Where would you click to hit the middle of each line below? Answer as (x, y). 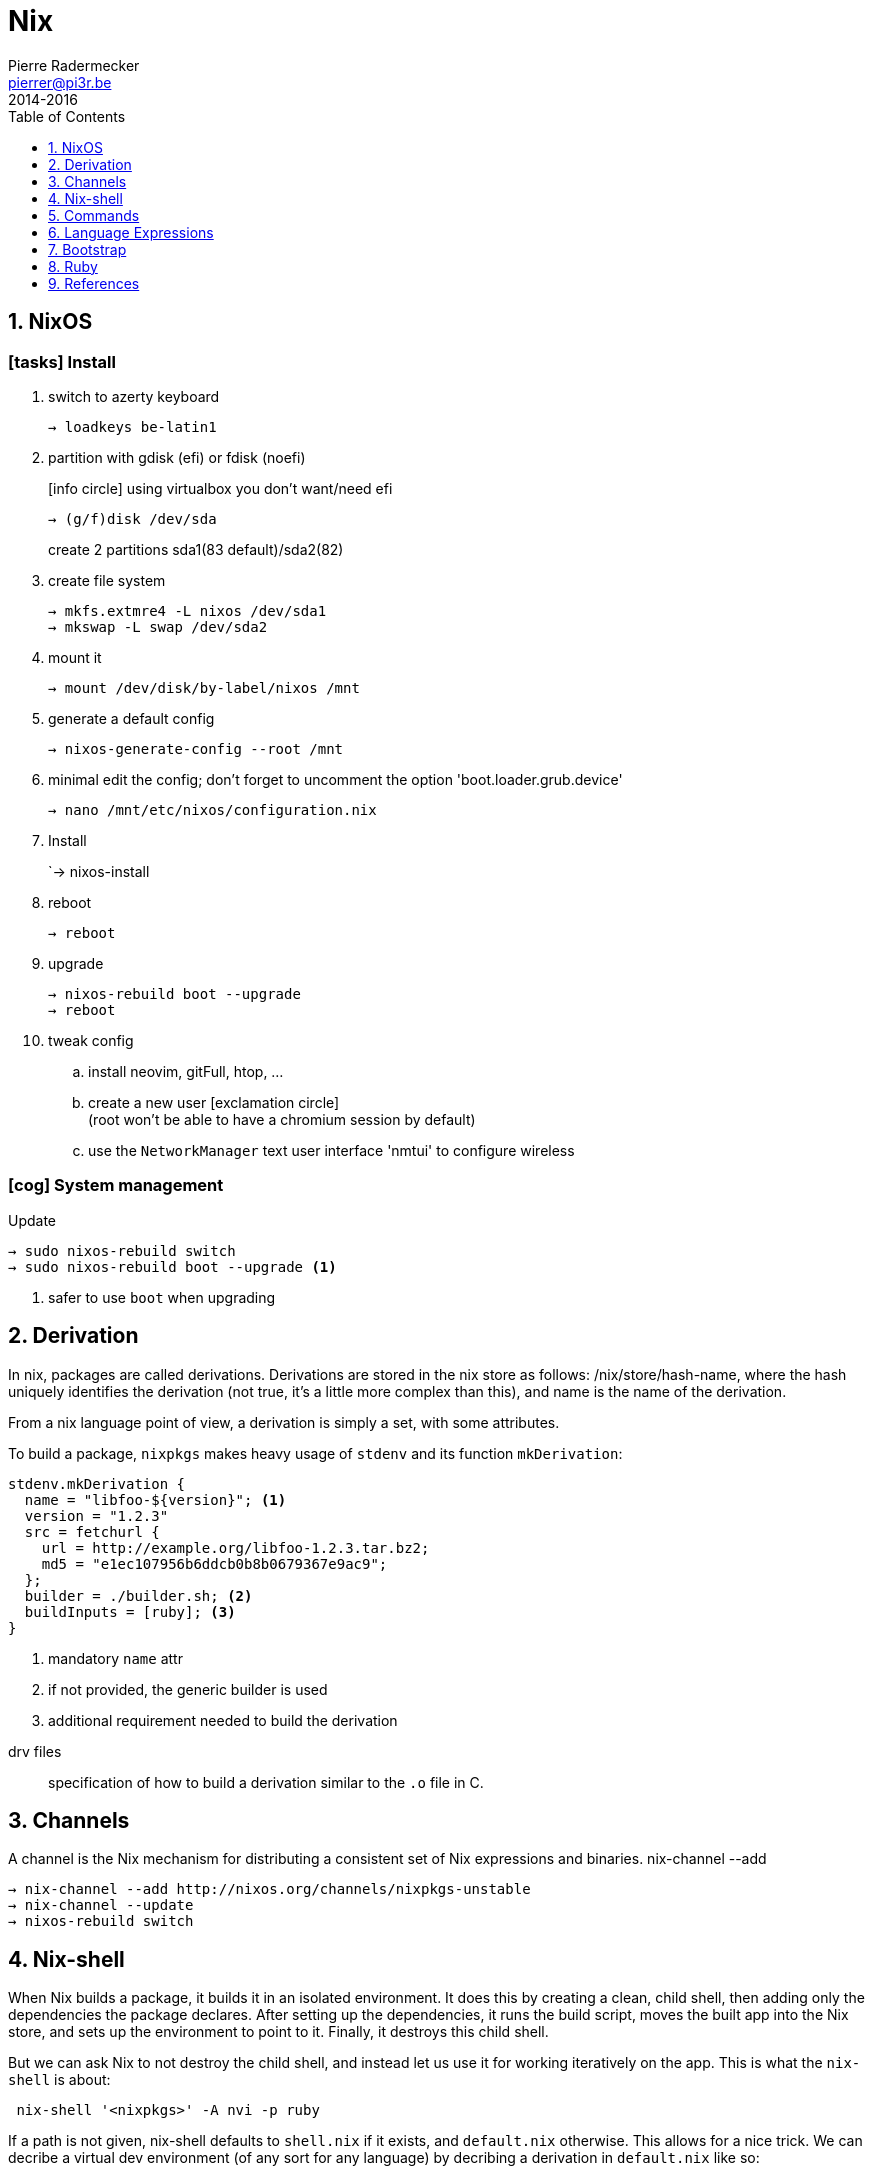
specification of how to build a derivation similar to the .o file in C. (266, 1782)
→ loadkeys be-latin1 (132, 426)
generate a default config (131, 718)
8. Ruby (73, 266)
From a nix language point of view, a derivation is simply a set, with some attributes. (284, 1422)
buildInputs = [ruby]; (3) (130, 1611)
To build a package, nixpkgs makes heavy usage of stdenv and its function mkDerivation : (315, 1453)
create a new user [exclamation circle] (214, 1102)
